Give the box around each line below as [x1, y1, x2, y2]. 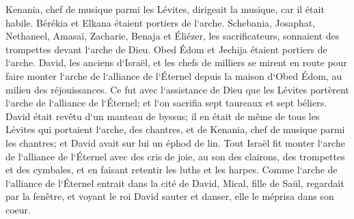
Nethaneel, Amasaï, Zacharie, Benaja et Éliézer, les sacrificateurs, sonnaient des [5, 29, 340, 43]
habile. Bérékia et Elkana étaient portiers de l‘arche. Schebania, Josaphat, [5, 15, 316, 29]
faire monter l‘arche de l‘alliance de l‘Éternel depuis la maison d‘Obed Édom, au [5, 68, 342, 83]
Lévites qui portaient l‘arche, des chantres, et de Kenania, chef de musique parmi [5, 122, 345, 136]
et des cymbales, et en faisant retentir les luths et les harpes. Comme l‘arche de [5, 162, 338, 177]
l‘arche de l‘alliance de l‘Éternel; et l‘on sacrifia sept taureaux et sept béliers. [5, 96, 327, 110]
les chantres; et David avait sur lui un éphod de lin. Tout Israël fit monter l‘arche [5, 135, 345, 149]
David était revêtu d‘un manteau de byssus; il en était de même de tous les [5, 108, 320, 123]
